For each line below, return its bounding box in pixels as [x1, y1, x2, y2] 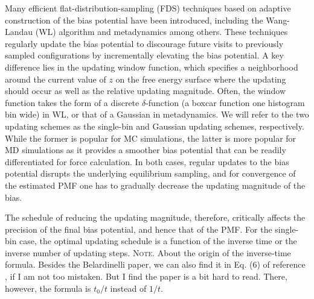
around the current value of [5, 72, 106, 85]
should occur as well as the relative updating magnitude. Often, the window [5, 84, 286, 97]
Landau [5, 25, 33, 38]
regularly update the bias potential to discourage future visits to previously [5, 37, 284, 49]
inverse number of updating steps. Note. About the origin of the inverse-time [5, 246, 291, 259]
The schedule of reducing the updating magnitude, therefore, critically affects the [5, 211, 306, 224]
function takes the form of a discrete [5, 96, 139, 109]
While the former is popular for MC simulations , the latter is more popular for [5, 131, 296, 144]
